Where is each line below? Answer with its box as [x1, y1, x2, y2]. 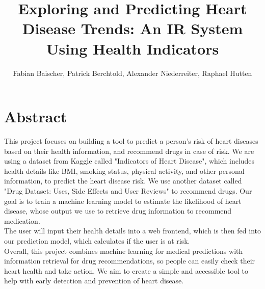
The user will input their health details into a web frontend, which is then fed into [4, 225, 261, 236]
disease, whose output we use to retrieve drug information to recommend [4, 205, 232, 216]
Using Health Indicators [46, 38, 219, 59]
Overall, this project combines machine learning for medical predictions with [4, 245, 243, 256]
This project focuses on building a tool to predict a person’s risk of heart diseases [4, 136, 258, 146]
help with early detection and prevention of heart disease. [4, 275, 184, 286]
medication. [4, 215, 40, 226]
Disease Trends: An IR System [22, 18, 243, 39]
